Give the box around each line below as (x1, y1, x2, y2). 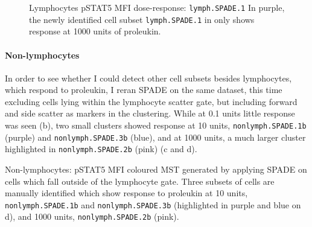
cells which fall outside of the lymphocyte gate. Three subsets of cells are (5, 174, 275, 187)
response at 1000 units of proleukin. (29, 25, 161, 37)
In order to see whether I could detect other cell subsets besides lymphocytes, (5, 71, 292, 84)
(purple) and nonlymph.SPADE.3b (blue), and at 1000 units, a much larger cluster (5, 130, 306, 143)
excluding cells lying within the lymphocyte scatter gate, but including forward (5, 95, 298, 107)
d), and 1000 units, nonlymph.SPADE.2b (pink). (5, 210, 179, 223)
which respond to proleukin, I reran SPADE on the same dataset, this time (5, 83, 282, 96)
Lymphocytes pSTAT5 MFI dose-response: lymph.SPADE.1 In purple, (29, 1, 285, 13)
